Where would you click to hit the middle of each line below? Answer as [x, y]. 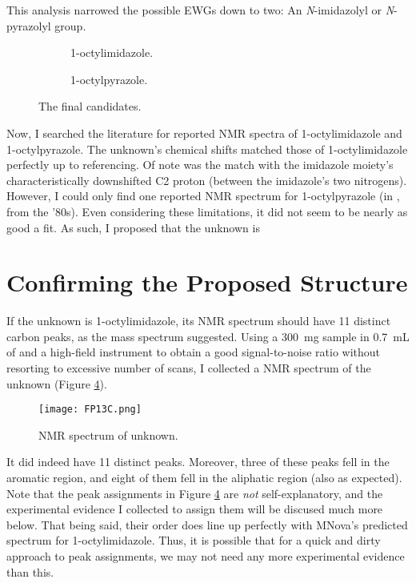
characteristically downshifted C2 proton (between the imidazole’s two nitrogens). [207, 180]
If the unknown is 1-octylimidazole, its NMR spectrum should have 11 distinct [199, 321]
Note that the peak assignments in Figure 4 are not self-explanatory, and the [195, 493]
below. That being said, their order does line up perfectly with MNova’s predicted [207, 524]
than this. [30, 571]
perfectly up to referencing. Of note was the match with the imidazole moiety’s [200, 165]
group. [70, 25]
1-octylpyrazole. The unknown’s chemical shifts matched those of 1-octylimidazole [207, 149]
